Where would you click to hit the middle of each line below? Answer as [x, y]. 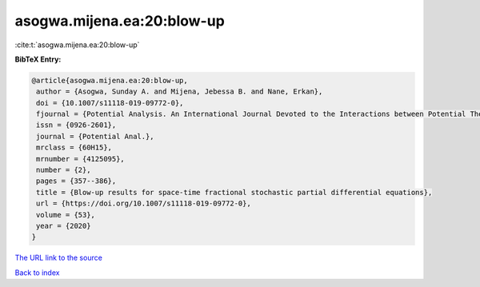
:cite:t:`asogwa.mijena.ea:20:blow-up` [77, 45]
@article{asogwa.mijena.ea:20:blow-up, [110, 80]
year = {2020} [64, 226]
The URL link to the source [59, 258]
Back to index [37, 273]
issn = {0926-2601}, [76, 125]
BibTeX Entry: [38, 59]
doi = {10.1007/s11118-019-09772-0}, [110, 103]
